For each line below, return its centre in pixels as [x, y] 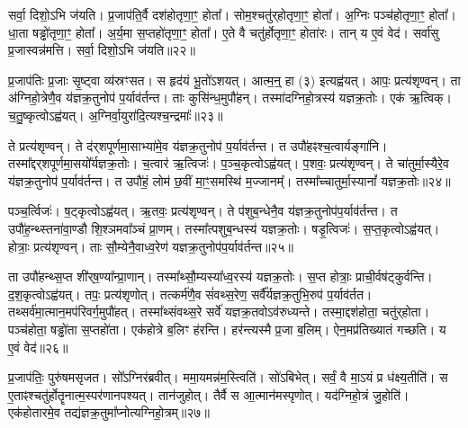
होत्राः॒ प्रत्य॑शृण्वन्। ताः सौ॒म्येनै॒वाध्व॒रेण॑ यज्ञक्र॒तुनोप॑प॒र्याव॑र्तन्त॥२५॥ [151, 246]
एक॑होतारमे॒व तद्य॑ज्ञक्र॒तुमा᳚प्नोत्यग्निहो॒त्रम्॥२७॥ [109, 412]
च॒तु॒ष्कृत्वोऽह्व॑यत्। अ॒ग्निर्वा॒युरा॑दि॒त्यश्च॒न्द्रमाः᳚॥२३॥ [116, 115]
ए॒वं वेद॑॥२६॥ [38, 347]
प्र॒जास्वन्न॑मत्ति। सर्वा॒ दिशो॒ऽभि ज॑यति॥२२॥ [102, 50]
